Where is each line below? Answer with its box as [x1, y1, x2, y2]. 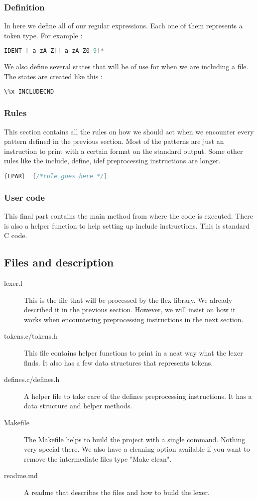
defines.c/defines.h [4, 374, 60, 384]
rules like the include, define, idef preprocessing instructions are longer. [4, 155, 221, 166]
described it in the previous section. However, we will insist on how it [24, 304, 236, 315]
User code [4, 191, 45, 203]
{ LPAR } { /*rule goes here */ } [4, 172, 108, 180]
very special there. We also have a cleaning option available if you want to [24, 444, 250, 454]
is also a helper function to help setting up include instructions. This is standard [4, 220, 250, 231]
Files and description [4, 254, 114, 270]
